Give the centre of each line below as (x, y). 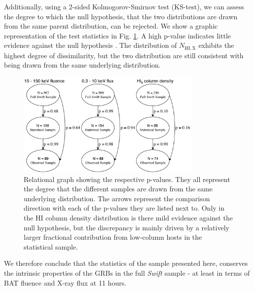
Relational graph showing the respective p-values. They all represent (127, 179)
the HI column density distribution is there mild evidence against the (128, 217)
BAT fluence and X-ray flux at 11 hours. (65, 282)
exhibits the (216, 45)
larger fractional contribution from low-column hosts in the (113, 237)
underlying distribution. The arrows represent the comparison (117, 198)
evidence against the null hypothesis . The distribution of (91, 45)
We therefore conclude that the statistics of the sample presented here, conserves (126, 263)
